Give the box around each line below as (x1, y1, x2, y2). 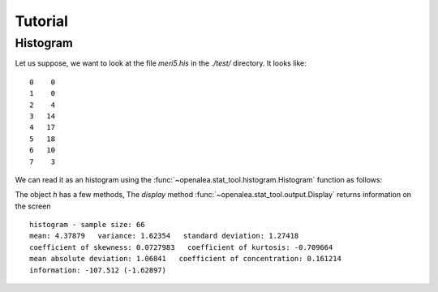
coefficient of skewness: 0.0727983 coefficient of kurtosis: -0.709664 (29, 243, 333, 251)
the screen (15, 201, 51, 211)
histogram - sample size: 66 (29, 220, 145, 230)
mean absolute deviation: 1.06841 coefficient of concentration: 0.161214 (29, 254, 342, 264)
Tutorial (15, 12, 69, 30)
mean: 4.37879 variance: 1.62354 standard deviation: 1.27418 (29, 231, 299, 241)
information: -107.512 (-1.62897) (29, 265, 166, 275)
